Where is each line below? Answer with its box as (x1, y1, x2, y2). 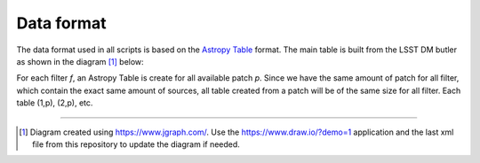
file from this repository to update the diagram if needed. (32, 138, 240, 150)
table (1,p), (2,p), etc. (16, 97, 93, 108)
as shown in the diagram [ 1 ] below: (16, 56, 144, 66)
